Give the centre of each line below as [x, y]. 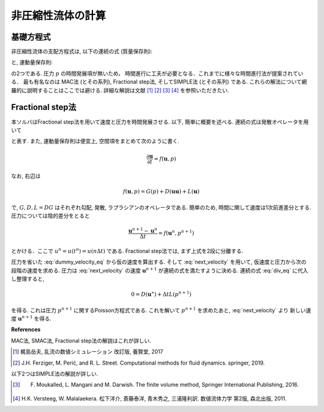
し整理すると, [28, 279]
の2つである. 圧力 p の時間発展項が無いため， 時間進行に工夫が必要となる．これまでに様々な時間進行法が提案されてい [157, 73]
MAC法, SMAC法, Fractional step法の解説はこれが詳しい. [81, 341]
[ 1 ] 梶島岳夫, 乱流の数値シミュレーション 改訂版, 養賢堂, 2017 [88, 352]
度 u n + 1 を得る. [31, 318]
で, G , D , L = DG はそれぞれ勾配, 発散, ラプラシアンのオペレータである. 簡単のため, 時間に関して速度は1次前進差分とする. [161, 207]
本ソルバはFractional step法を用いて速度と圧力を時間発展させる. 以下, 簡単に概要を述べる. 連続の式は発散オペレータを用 [160, 122]
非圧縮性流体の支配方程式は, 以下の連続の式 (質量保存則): [82, 52]
